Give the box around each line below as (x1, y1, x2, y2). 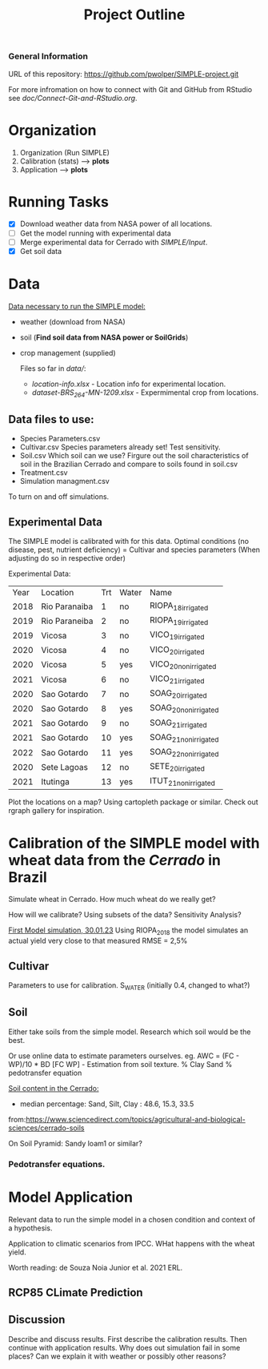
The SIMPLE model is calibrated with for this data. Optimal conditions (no (8, 537, 250, 546)
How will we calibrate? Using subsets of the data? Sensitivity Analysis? (8, 910, 242, 920)
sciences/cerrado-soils (8, 1123, 85, 1133)
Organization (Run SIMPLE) (19, 147, 110, 157)
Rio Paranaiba (41, 601, 94, 612)
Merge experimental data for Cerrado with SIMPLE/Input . (19, 237, 208, 247)
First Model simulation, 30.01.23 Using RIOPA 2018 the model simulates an (8, 925, 249, 937)
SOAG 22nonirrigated (149, 746, 219, 759)
